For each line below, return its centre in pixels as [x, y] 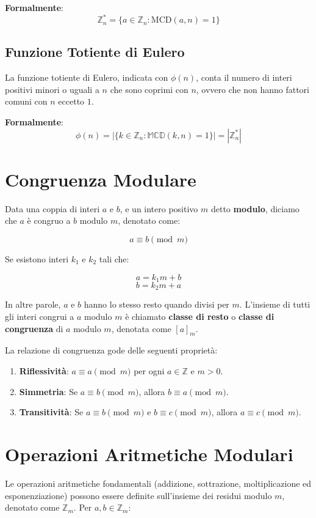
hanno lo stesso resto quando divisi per [156, 304]
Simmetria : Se [48, 391]
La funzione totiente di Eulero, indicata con [87, 77]
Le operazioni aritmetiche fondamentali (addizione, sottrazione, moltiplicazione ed [158, 483]
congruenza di [34, 328]
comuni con [26, 101]
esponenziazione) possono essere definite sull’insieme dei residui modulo [138, 495]
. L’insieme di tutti [275, 304]
